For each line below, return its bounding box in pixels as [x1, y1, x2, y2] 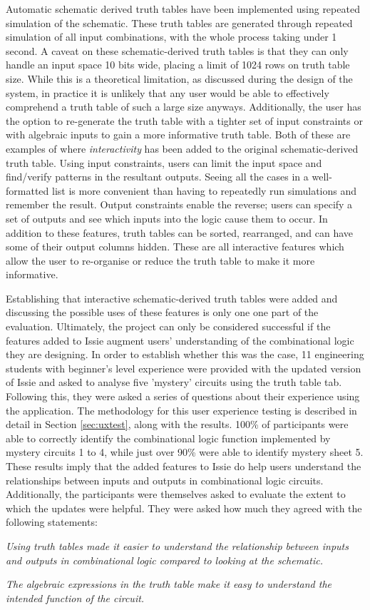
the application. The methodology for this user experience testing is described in [6, 402, 357, 417]
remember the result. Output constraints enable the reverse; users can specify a [6, 197, 353, 212]
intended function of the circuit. [6, 590, 145, 605]
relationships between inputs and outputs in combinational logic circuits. [6, 472, 324, 487]
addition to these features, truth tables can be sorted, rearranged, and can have [6, 225, 354, 240]
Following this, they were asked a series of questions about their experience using [6, 389, 360, 404]
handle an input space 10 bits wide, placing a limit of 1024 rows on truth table [6, 57, 350, 72]
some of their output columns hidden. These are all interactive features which [6, 239, 344, 254]
